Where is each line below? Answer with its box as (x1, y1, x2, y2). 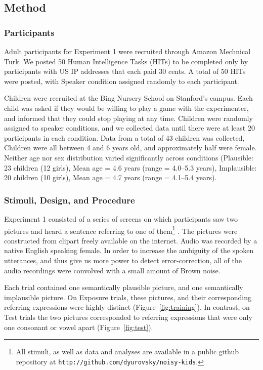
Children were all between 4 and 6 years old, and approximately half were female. (4, 142, 257, 153)
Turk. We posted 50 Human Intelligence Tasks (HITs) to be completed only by (4, 56, 248, 66)
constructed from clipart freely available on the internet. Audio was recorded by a (4, 235, 257, 245)
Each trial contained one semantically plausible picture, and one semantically (4, 282, 243, 293)
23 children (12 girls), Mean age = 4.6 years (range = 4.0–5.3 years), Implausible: (4, 162, 257, 173)
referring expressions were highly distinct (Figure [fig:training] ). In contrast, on (4, 302, 250, 312)
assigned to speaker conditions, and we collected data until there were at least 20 (4, 122, 255, 133)
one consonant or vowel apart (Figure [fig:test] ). (4, 321, 153, 332)
